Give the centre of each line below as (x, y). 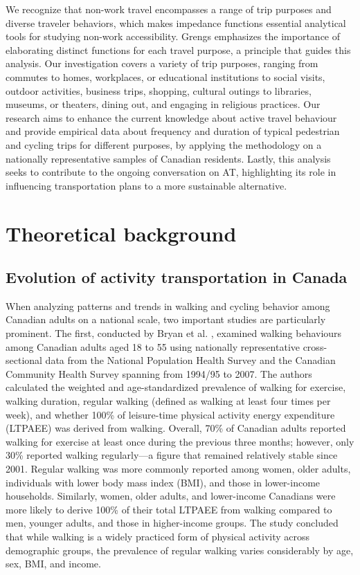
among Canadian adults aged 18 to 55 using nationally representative (153, 346)
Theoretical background (121, 233)
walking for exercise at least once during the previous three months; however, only (180, 441)
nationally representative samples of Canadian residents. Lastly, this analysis (168, 158)
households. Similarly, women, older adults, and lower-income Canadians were (171, 496)
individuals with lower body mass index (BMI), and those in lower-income (163, 482)
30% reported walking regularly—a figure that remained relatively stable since (172, 455)
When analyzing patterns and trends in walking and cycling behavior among (168, 305)
